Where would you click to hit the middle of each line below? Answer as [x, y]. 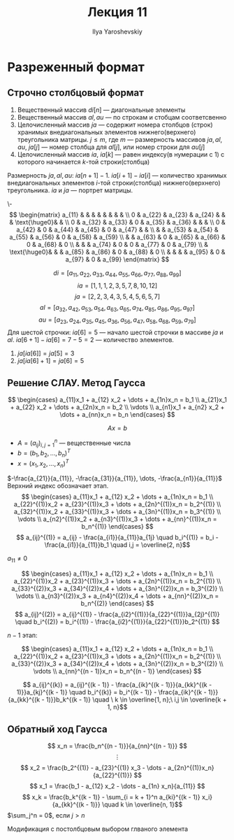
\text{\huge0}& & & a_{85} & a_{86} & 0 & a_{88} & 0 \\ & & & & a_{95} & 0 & [117, 252]
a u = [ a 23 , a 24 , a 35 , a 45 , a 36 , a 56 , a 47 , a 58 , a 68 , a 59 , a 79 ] [117, 321]
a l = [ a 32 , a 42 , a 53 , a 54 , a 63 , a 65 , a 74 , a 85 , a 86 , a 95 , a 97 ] [117, 308]
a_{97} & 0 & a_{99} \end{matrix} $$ [117, 259]
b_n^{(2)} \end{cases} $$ [117, 604]
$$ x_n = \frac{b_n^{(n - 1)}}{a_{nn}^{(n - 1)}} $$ [117, 746]
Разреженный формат [76, 67]
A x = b [117, 428]
